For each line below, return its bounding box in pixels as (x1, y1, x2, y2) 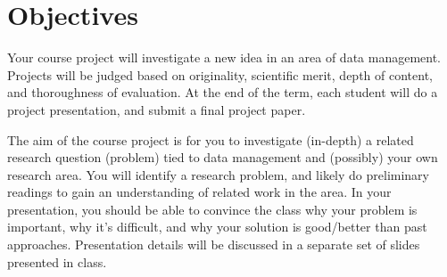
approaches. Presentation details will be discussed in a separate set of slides (7, 235, 420, 254)
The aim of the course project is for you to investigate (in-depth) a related (7, 130, 414, 149)
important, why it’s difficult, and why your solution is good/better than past (7, 217, 427, 236)
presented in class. (7, 252, 107, 271)
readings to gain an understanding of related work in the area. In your (7, 183, 392, 201)
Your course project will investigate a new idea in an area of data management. (7, 48, 442, 67)
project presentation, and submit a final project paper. (7, 100, 306, 118)
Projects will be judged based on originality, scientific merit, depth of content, (7, 65, 433, 84)
